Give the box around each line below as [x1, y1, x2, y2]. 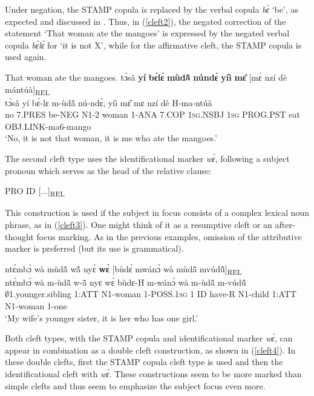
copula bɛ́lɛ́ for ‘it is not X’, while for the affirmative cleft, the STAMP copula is [5, 38, 302, 51]
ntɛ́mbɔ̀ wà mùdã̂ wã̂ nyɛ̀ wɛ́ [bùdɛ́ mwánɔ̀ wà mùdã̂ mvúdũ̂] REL [5, 262, 242, 277]
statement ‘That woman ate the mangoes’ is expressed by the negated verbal [5, 27, 290, 39]
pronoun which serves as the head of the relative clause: [5, 164, 212, 176]
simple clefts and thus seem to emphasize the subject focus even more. [5, 379, 266, 392]
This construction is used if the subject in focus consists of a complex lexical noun [5, 206, 310, 219]
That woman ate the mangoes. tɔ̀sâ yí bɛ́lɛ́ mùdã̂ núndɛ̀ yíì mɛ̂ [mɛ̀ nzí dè [5, 70, 287, 83]
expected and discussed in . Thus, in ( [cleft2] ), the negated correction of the [5, 15, 286, 27]
